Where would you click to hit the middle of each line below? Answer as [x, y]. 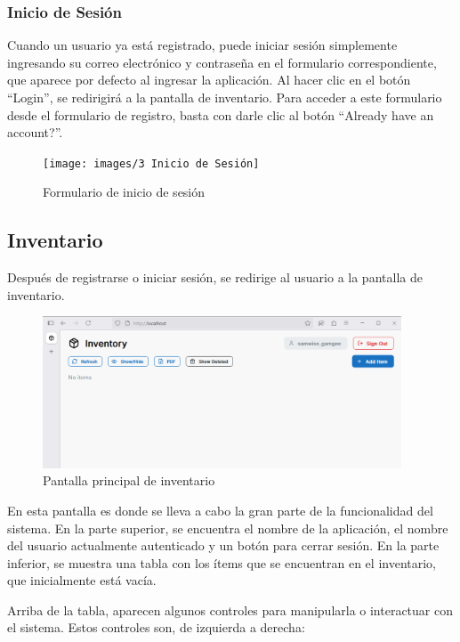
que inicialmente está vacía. [82, 580]
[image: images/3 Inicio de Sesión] [151, 163]
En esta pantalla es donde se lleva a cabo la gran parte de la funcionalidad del [220, 510]
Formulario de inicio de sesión [124, 192]
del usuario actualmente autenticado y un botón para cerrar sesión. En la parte [223, 545]
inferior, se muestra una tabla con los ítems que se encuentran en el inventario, [222, 562]
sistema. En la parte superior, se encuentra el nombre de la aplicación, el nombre [228, 528]
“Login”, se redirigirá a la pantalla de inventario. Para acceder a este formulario [225, 97]
